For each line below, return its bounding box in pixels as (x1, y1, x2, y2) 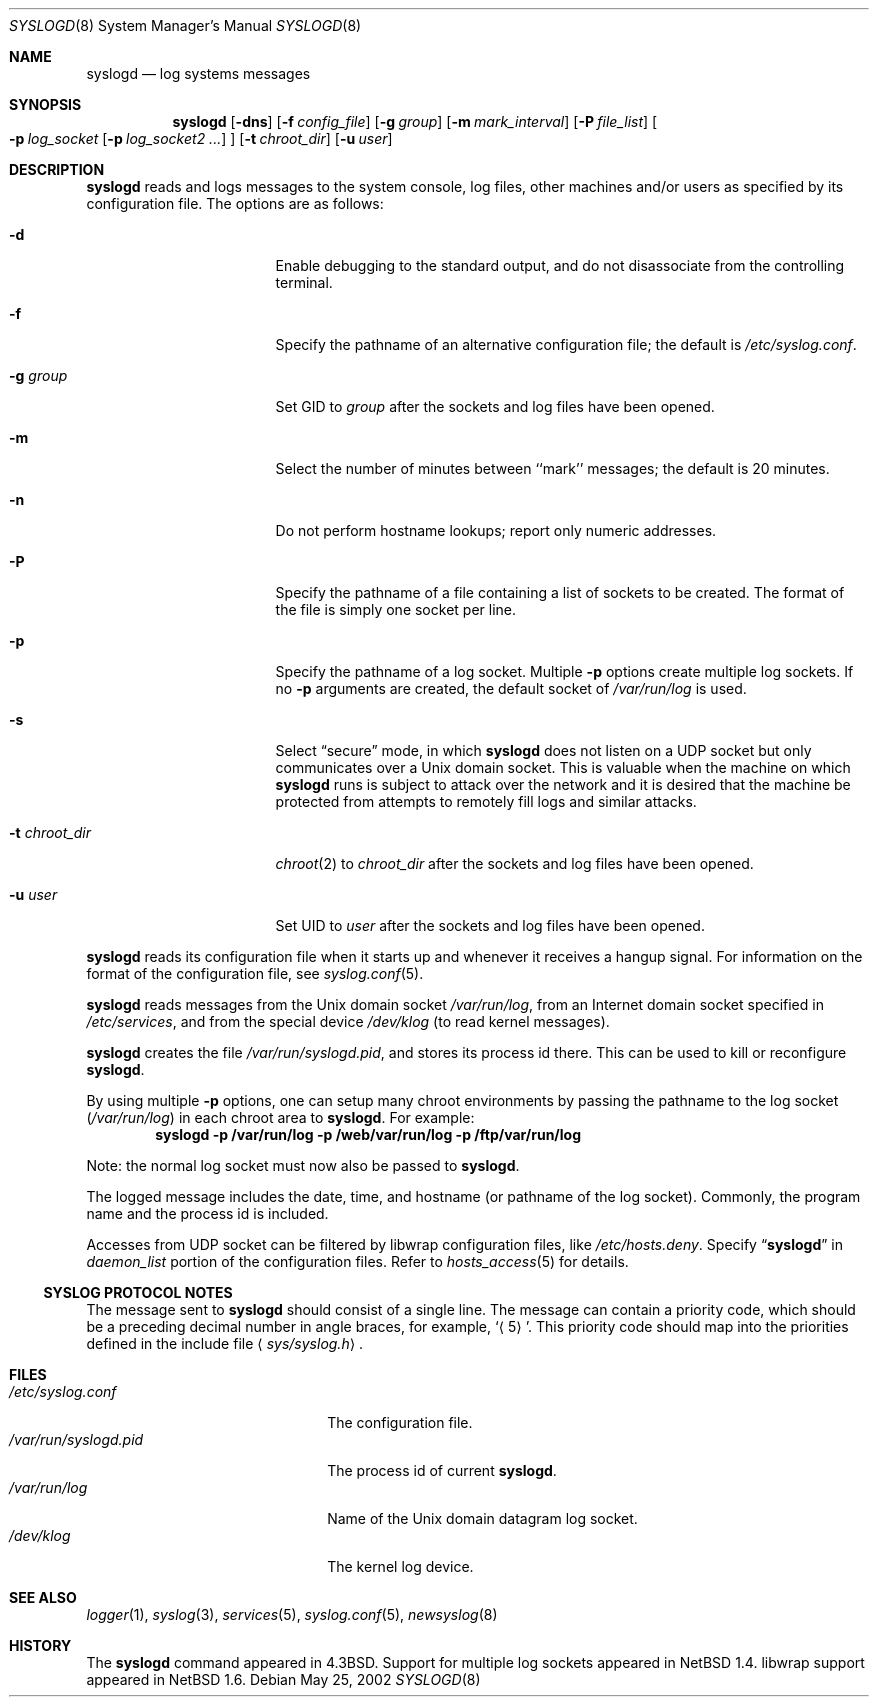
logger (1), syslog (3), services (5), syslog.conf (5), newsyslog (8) (86, 1606, 498, 1623)
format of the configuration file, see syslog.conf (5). (86, 965, 424, 982)
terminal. (275, 274, 333, 291)
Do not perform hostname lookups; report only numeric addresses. (275, 522, 717, 539)
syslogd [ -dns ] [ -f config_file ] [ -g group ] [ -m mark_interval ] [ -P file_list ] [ (172, 113, 658, 130)
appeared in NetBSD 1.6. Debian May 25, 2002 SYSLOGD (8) (86, 1671, 481, 1688)
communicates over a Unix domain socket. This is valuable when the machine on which (275, 759, 851, 776)
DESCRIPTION (9, 161, 105, 178)
